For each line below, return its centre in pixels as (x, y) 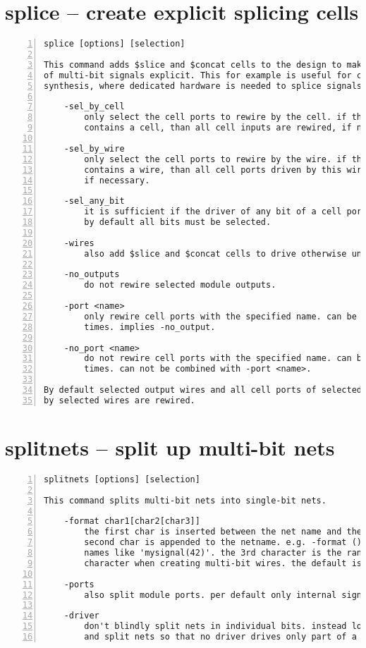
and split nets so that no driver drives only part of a (220, 637)
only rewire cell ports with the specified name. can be (220, 316)
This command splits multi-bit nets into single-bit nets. (185, 500)
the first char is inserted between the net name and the (223, 532)
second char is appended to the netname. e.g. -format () (223, 543)
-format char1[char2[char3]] (132, 521)
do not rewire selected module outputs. (180, 285)
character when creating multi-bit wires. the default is (223, 563)
